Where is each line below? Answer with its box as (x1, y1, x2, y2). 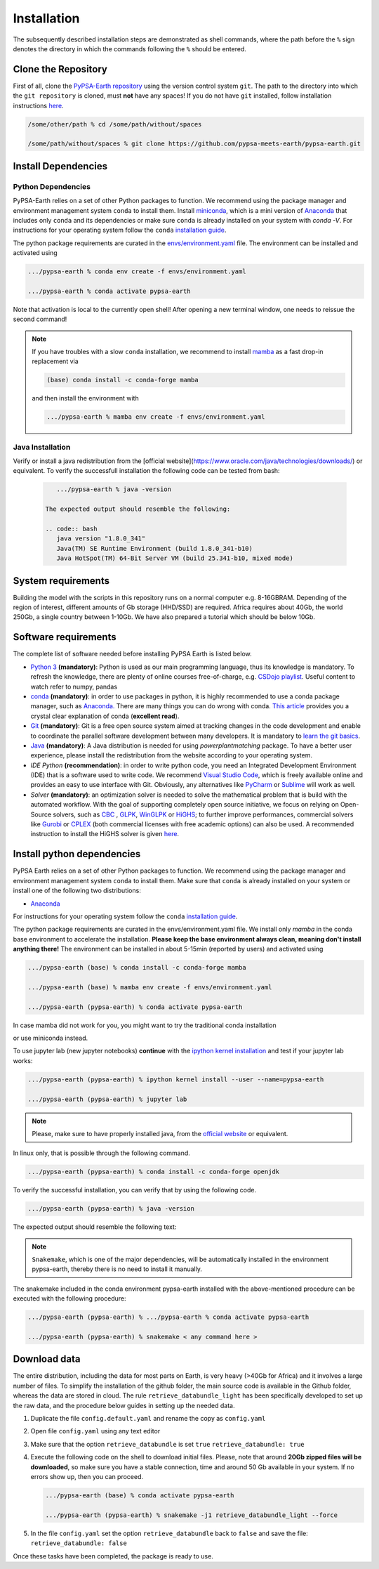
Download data (13, 1353, 81, 1365)
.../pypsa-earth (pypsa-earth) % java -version (27, 1205, 194, 1213)
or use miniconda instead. (13, 1034, 88, 1042)
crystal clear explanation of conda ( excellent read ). (30, 712, 180, 720)
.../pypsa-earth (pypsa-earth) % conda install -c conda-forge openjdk (27, 1168, 280, 1176)
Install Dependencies (13, 160, 108, 172)
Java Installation (13, 442, 71, 452)
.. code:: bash (45, 525, 98, 533)
